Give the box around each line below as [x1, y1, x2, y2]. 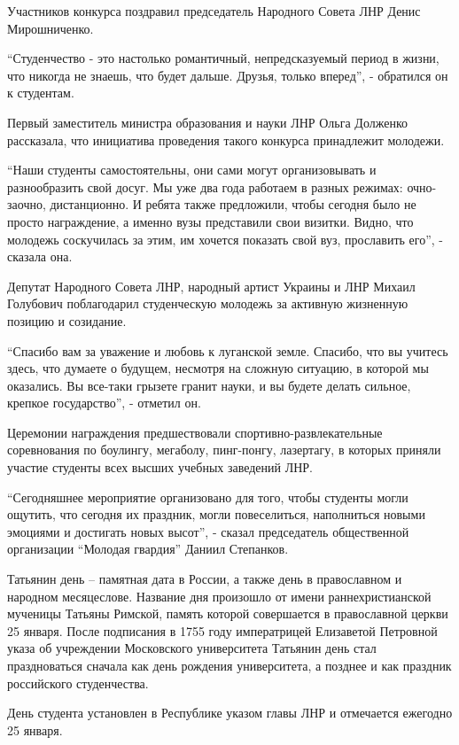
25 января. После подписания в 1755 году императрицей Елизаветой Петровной [7, 621, 438, 640]
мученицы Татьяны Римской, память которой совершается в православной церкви [7, 604, 448, 623]
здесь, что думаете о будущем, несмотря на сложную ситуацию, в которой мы [7, 359, 429, 377]
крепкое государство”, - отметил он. [7, 393, 201, 412]
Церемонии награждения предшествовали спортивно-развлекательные [7, 423, 383, 441]
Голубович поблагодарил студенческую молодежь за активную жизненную [7, 294, 408, 313]
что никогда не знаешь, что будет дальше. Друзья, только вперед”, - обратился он [7, 66, 448, 84]
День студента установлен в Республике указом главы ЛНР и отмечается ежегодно [7, 703, 453, 722]
